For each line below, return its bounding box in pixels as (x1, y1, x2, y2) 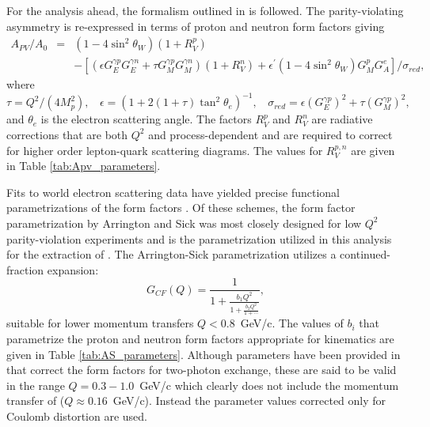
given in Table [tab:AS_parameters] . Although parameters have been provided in (6, 346, 401, 362)
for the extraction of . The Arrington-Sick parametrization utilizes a (6, 246, 337, 263)
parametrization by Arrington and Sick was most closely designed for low (6, 214, 362, 231)
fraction (6, 261, 44, 278)
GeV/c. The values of (240, 315, 344, 331)
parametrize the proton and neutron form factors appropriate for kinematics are (6, 331, 394, 347)
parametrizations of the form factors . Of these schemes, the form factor (6, 199, 356, 216)
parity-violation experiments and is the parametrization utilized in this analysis (6, 230, 392, 247)
